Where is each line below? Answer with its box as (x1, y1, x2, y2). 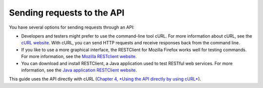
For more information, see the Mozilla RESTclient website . (21, 53, 137, 59)
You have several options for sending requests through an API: (9, 24, 135, 30)
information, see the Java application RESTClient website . (21, 67, 137, 73)
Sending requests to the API (9, 7, 125, 18)
